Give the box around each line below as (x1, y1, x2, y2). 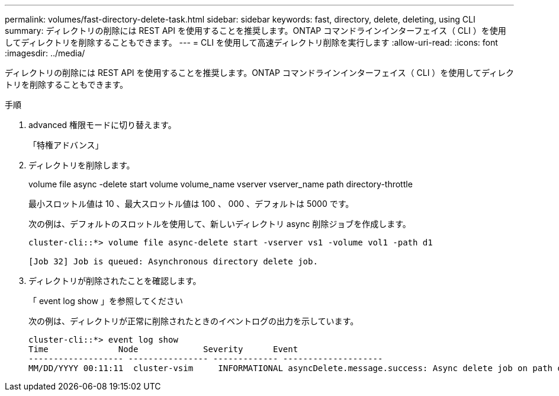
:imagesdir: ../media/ (5, 48, 85, 58)
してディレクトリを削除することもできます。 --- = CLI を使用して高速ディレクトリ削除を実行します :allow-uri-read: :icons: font (5, 37, 498, 47)
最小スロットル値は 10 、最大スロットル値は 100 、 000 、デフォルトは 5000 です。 (28, 199, 354, 209)
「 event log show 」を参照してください (28, 296, 184, 306)
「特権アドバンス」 (28, 140, 104, 150)
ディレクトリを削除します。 (28, 160, 135, 170)
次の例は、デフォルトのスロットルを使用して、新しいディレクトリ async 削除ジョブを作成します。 (28, 219, 411, 229)
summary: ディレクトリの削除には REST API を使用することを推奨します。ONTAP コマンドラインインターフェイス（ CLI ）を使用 (5, 25, 506, 36)
